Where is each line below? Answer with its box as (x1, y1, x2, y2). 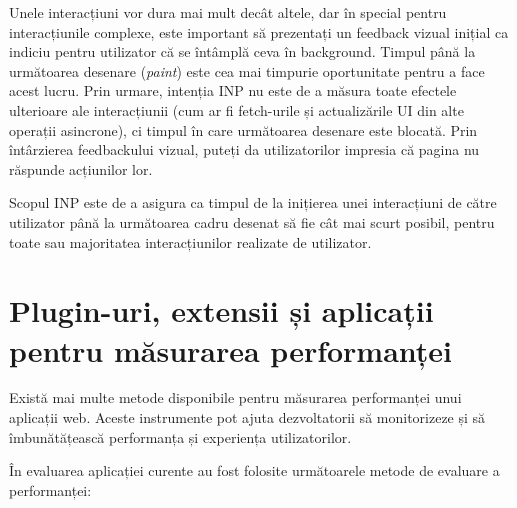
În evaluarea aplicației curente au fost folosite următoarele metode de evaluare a (9, 460, 500, 481)
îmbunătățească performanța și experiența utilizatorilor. (9, 426, 352, 447)
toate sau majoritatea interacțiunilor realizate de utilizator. (9, 231, 372, 252)
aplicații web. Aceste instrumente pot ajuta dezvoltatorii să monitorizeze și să (9, 407, 486, 428)
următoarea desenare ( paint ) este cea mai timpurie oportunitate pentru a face (9, 60, 485, 81)
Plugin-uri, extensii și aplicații (9, 290, 434, 331)
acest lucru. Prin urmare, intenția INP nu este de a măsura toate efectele (9, 80, 457, 101)
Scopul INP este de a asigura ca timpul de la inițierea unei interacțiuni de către (9, 192, 497, 213)
